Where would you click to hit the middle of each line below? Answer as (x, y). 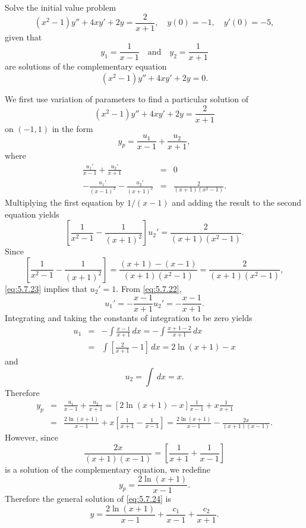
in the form (72, 128)
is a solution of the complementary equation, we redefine (108, 469)
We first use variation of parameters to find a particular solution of (127, 98)
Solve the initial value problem (61, 7)
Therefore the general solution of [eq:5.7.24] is (88, 499)
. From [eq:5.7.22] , (149, 288)
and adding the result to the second (237, 202)
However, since (31, 437)
